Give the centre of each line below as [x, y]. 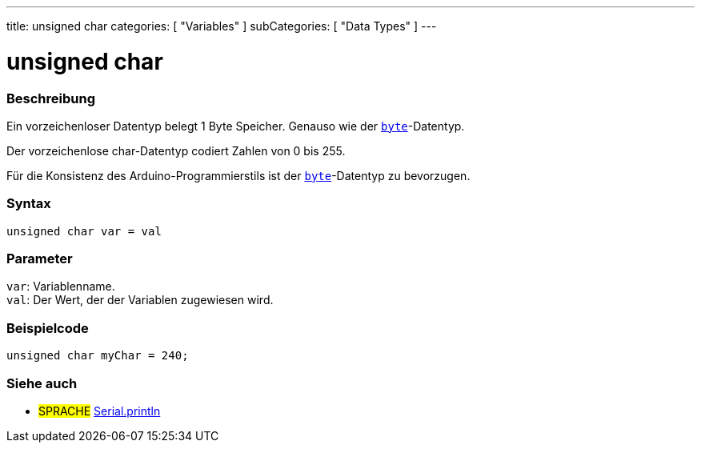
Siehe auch [42, 383]
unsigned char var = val [84, 231]
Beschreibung [51, 98]
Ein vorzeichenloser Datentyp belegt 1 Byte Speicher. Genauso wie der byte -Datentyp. [236, 126]
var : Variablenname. [61, 287]
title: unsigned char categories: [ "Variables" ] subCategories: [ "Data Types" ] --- [222, 26]
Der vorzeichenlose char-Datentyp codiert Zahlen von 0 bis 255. [176, 150]
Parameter [40, 259]
